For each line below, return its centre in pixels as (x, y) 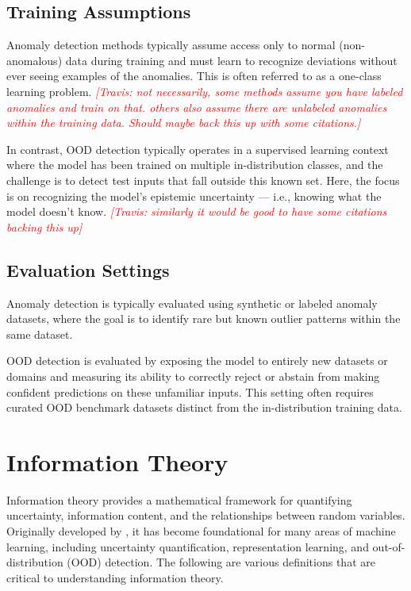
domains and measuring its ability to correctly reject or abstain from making (193, 376)
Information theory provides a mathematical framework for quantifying (179, 499)
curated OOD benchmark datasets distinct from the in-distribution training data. (204, 407)
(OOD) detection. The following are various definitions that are (221, 562)
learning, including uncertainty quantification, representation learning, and (188, 546)
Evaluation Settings (88, 269)
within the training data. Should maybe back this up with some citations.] (184, 123)
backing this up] (44, 226)
